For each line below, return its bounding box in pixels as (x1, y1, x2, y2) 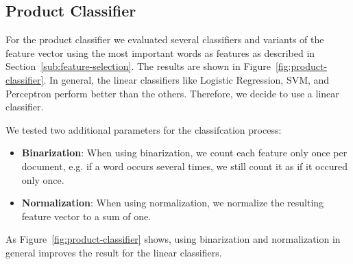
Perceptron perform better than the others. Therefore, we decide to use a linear (5, 86, 339, 100)
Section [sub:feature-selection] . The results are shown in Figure (5, 59, 271, 73)
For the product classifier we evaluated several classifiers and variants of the (5, 32, 324, 47)
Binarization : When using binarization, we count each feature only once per (21, 145, 348, 160)
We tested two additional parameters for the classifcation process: (5, 122, 282, 136)
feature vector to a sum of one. (21, 208, 151, 223)
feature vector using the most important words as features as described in (5, 45, 315, 60)
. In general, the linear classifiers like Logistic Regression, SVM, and (43, 72, 330, 86)
